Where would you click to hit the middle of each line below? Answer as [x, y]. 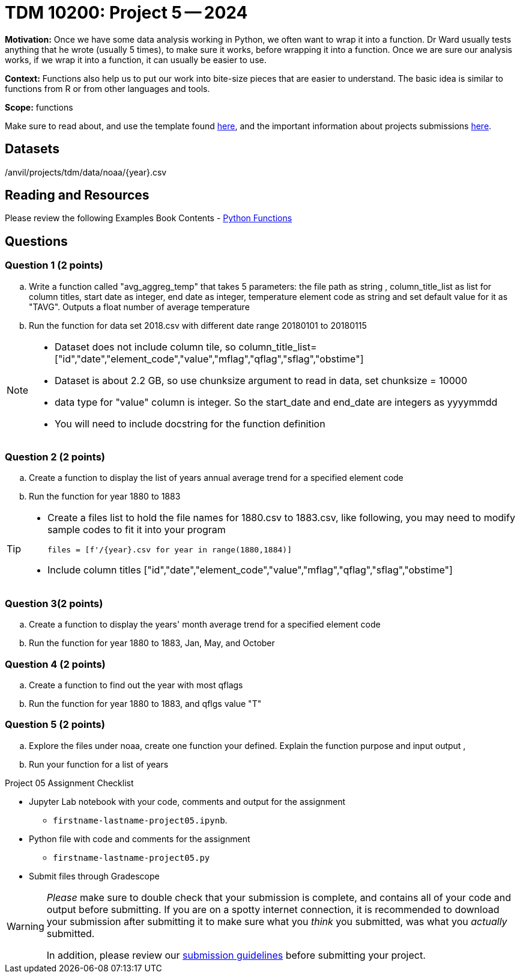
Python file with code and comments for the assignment [140, 839]
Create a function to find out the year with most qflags [136, 685]
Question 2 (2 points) [55, 457]
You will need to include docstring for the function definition [190, 423]
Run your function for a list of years [99, 764]
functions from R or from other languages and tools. [107, 88]
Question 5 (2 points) [55, 725]
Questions [36, 241]
